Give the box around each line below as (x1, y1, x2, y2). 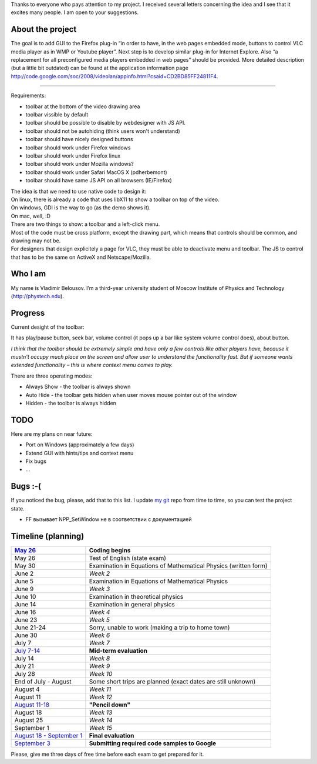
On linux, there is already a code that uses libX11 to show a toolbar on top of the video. (11, 196, 220, 203)
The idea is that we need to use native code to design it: (11, 188, 147, 195)
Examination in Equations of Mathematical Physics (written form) (89, 562, 268, 570)
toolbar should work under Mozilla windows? (25, 161, 134, 168)
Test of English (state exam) (89, 554, 167, 562)
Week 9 (89, 662, 110, 670)
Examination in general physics (89, 600, 176, 609)
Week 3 (89, 585, 110, 593)
